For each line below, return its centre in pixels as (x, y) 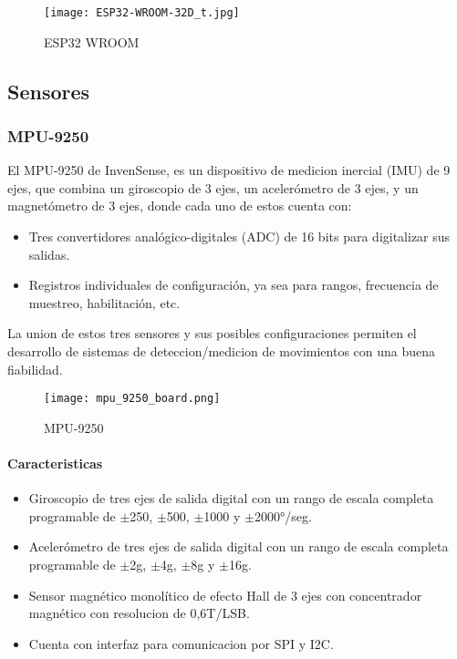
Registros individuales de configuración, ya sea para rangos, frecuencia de (234, 285)
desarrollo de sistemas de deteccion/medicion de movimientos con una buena (222, 351)
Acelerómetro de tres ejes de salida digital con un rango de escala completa (239, 546)
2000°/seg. (283, 515)
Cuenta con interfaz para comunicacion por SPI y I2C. (181, 643)
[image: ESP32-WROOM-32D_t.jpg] (142, 13)
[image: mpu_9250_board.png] (132, 399)
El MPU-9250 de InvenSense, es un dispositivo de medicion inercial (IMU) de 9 (229, 170)
